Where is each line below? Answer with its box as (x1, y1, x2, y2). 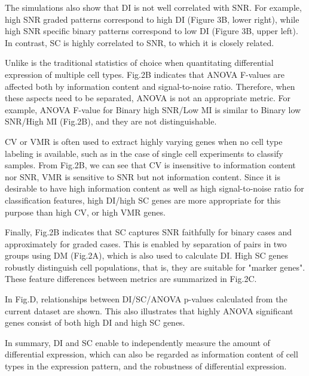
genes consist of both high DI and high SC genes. (5, 316, 185, 329)
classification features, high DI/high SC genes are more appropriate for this (5, 193, 281, 206)
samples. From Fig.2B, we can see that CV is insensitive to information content (5, 159, 296, 171)
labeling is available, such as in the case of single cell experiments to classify (5, 147, 283, 159)
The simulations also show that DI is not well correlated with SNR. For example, (5, 1, 302, 13)
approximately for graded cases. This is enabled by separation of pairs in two (5, 237, 287, 250)
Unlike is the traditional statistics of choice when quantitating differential (5, 56, 274, 69)
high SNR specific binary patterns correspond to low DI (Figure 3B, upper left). (5, 25, 298, 37)
